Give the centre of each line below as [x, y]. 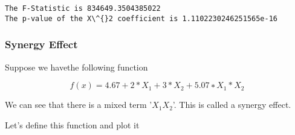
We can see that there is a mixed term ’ [79, 105]
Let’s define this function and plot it [72, 124]
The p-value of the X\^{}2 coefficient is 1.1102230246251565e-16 [141, 18]
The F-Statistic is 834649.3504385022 [83, 8]
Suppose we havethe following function [76, 67]
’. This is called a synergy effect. [232, 105]
